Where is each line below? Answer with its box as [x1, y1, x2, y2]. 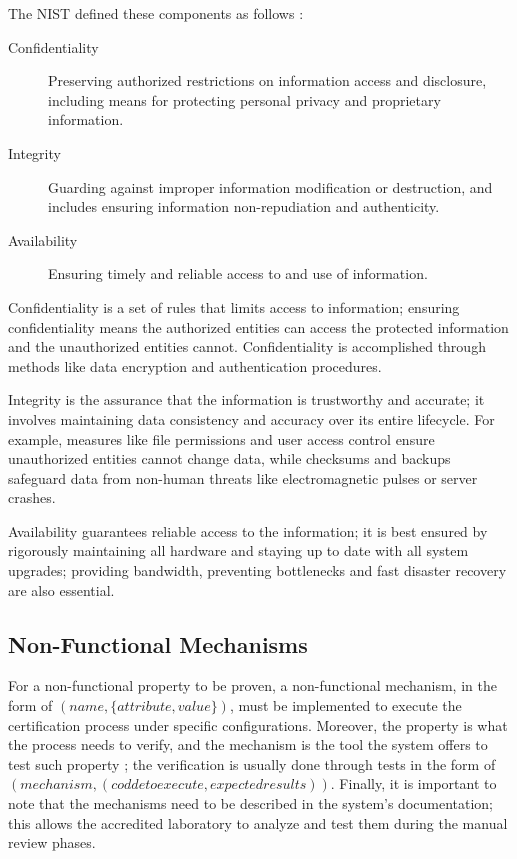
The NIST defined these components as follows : [8, 3, 304, 23]
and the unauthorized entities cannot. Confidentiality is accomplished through [8, 336, 486, 357]
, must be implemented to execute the [229, 695, 462, 716]
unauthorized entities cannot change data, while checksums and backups [8, 448, 451, 469]
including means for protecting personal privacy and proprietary [48, 89, 441, 110]
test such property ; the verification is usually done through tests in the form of [8, 753, 496, 774]
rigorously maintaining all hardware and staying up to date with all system [8, 540, 469, 561]
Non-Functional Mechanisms [8, 628, 308, 659]
